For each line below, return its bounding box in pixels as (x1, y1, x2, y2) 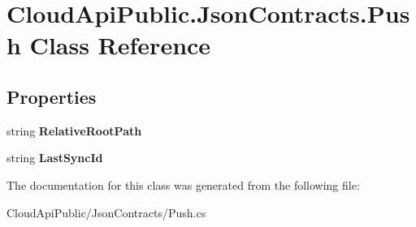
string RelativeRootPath (6, 122, 142, 139)
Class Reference (29, 28, 211, 62)
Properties (6, 84, 97, 109)
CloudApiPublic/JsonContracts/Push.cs (6, 203, 206, 221)
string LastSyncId (6, 149, 103, 166)
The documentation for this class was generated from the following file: (6, 176, 360, 193)
